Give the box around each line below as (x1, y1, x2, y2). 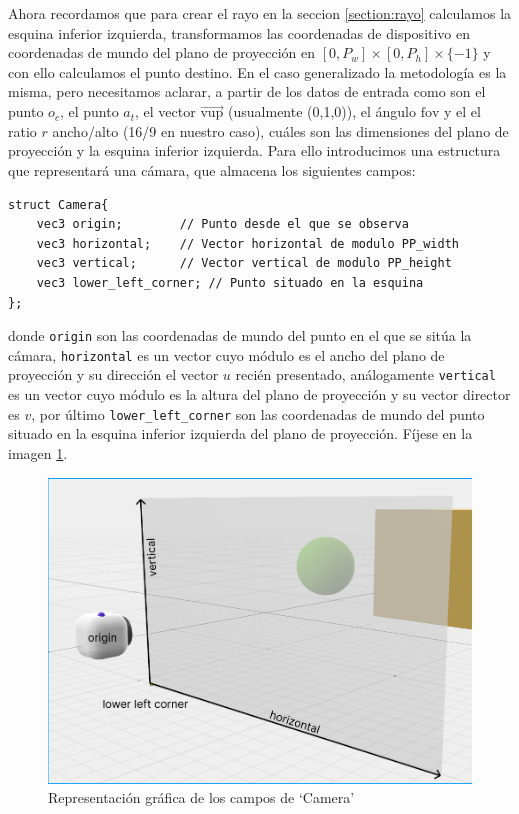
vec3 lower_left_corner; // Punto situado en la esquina (36, 275, 424, 290)
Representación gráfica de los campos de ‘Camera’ (48, 787, 355, 808)
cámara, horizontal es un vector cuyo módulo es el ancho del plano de (8, 344, 445, 365)
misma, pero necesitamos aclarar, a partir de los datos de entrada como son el (8, 81, 486, 102)
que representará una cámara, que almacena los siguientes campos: (8, 159, 416, 180)
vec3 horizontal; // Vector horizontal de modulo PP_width (36, 236, 460, 251)
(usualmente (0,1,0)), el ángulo (228, 101, 416, 122)
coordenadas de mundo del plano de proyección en (8, 42, 315, 63)
